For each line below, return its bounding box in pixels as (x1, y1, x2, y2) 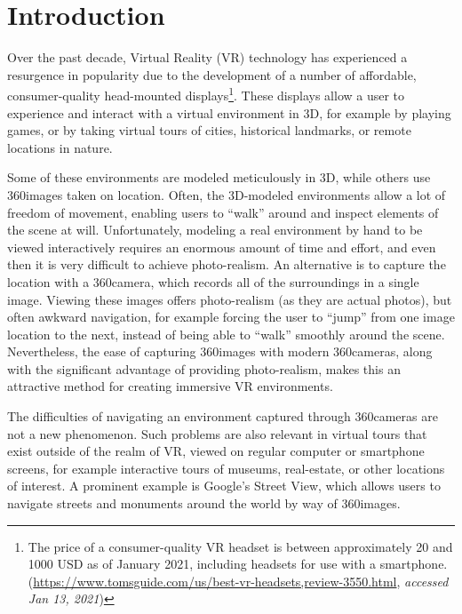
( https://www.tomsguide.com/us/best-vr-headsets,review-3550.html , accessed (28, 571, 449, 590)
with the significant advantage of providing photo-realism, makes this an (7, 359, 401, 378)
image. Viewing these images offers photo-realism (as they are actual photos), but (7, 290, 452, 308)
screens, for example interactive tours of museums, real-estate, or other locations (7, 459, 445, 477)
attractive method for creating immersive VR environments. (7, 377, 333, 395)
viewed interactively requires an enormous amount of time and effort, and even (7, 237, 436, 256)
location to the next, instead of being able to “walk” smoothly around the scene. (7, 324, 445, 343)
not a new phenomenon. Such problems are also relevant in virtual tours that (7, 424, 427, 443)
